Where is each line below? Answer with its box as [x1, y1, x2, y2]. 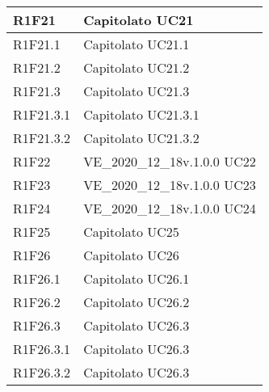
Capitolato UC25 [83, 222, 179, 241]
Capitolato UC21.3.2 [83, 129, 200, 147]
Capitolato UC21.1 [83, 35, 190, 53]
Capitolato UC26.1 [83, 269, 190, 288]
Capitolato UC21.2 [83, 58, 190, 77]
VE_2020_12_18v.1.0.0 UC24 [83, 199, 256, 217]
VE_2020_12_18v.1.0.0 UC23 [83, 175, 256, 194]
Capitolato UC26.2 [83, 293, 190, 311]
